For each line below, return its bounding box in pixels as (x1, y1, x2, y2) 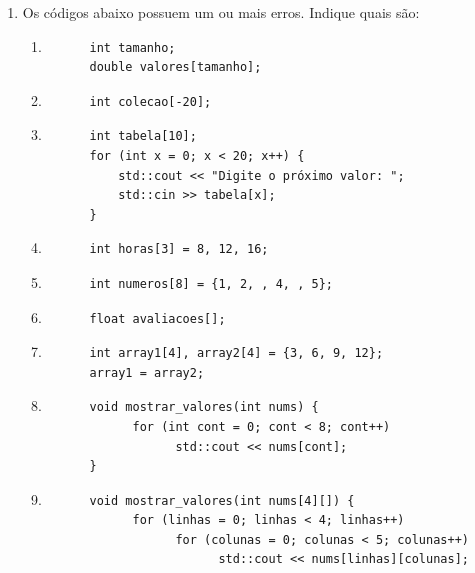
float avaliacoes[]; (89, 311, 226, 326)
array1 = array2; (89, 365, 205, 380)
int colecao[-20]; (89, 94, 212, 109)
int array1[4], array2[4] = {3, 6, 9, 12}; (89, 346, 384, 361)
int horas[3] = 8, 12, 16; (89, 242, 269, 257)
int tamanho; (89, 40, 176, 55)
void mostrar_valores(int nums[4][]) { (89, 493, 355, 508)
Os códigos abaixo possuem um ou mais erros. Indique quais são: (22, 2, 420, 22)
